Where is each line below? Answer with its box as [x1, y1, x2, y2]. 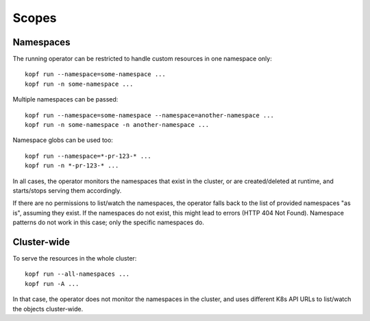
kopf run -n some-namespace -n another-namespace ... [25, 121, 209, 129]
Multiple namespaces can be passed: [12, 95, 119, 104]
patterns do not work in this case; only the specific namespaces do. [12, 218, 205, 226]
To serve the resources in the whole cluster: [12, 254, 137, 263]
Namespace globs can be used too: [12, 136, 113, 144]
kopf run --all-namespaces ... [25, 270, 130, 278]
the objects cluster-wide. [12, 305, 84, 313]
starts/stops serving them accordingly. [12, 186, 122, 195]
